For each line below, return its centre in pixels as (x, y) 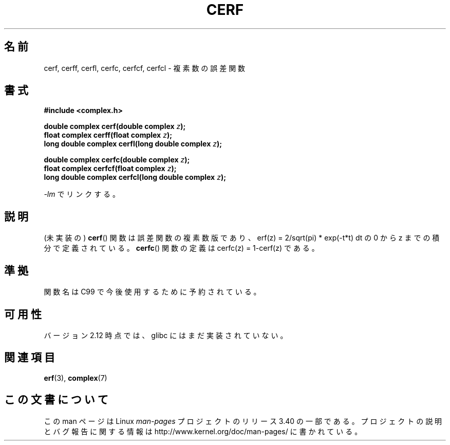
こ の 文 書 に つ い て (56, 400)
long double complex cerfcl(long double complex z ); (135, 177)
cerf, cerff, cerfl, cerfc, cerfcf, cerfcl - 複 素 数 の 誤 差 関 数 (145, 68)
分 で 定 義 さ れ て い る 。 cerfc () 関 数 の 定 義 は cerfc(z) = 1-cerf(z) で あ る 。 (181, 248)
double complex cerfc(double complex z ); (117, 160)
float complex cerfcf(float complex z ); (110, 169)
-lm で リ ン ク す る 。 (82, 194)
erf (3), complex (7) (76, 378)
